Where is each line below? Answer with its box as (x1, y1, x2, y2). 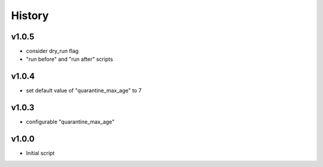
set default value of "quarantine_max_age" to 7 (26, 87, 142, 94)
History (11, 9, 49, 22)
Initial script (26, 150, 55, 157)
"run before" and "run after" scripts (26, 55, 114, 63)
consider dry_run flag (26, 48, 79, 55)
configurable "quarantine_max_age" (26, 118, 115, 125)
